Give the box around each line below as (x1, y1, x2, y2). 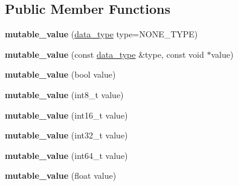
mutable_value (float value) (5, 169, 117, 182)
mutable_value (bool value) (5, 68, 116, 81)
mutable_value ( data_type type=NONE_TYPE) (5, 28, 198, 40)
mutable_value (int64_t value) (5, 149, 128, 161)
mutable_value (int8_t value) (5, 88, 124, 101)
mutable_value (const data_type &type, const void (5, 48, 204, 60)
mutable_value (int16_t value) (5, 108, 128, 121)
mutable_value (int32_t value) (5, 129, 128, 141)
